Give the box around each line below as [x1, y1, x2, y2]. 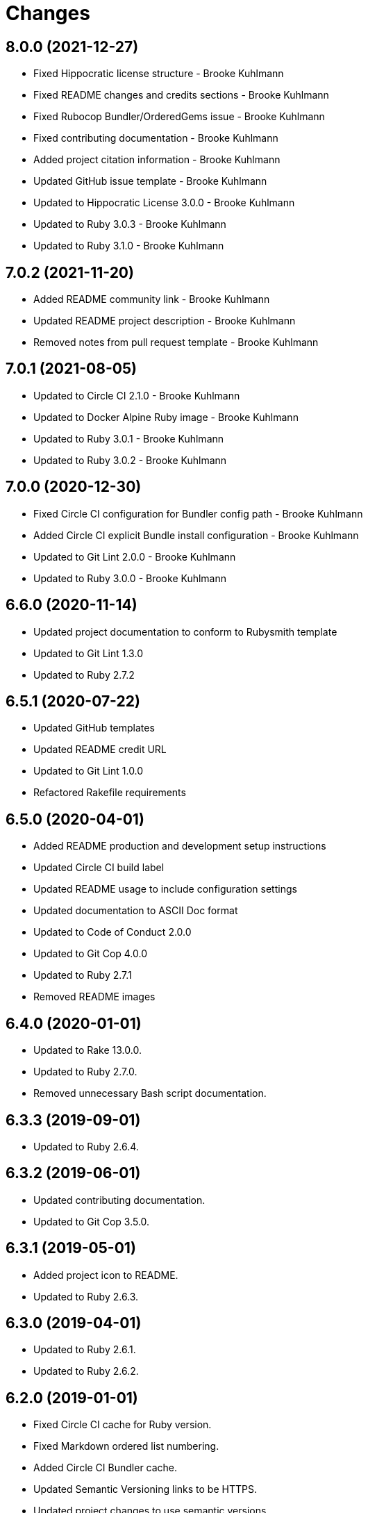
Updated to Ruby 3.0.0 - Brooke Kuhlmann [33, 572, 227, 584]
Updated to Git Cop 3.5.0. [33, 1215, 150, 1227]
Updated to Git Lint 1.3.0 [33, 647, 143, 659]
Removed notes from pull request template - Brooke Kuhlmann [33, 336, 319, 349]
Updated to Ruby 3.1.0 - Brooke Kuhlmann [33, 240, 224, 252]
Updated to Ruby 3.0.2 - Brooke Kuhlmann [33, 454, 227, 466]
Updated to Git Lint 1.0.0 [33, 765, 144, 777]
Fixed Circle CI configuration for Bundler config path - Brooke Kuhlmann [33, 507, 363, 520]
